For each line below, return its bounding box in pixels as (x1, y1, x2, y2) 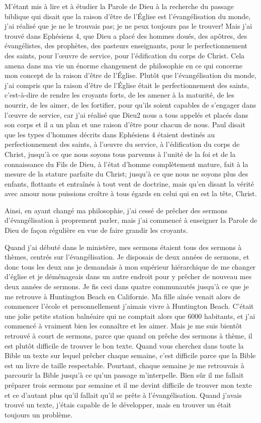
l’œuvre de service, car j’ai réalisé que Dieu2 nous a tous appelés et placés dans (5, 109, 248, 120)
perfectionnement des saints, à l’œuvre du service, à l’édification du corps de (5, 139, 240, 149)
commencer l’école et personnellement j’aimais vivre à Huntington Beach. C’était (5, 301, 254, 311)
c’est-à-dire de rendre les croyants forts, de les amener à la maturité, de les (5, 90, 234, 100)
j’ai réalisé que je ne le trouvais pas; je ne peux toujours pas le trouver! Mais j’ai (5, 21, 252, 31)
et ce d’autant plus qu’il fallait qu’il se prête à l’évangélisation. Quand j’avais (5, 389, 242, 400)
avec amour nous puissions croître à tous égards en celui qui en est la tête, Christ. (5, 188, 257, 199)
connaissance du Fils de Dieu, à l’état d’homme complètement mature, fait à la (5, 158, 248, 169)
